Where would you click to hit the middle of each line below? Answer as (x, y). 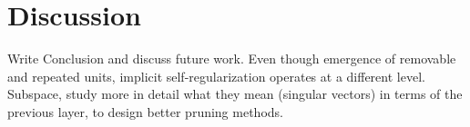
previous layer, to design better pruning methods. (145, 111)
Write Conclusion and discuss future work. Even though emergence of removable (232, 59)
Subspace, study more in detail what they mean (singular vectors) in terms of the (235, 94)
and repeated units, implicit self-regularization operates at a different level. (216, 76)
